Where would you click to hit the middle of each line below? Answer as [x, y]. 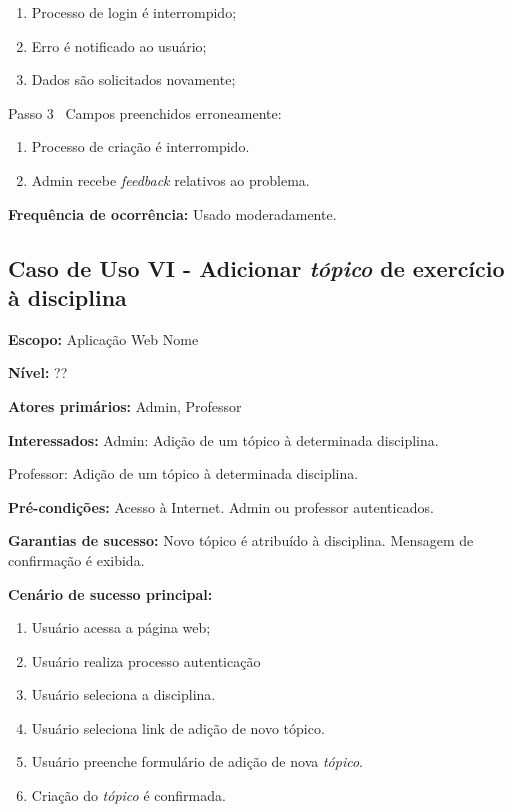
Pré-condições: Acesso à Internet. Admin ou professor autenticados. [221, 506]
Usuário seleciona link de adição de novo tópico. [178, 727]
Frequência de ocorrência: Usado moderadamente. [172, 213]
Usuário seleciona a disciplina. [123, 694]
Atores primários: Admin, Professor [125, 405]
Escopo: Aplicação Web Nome [103, 338]
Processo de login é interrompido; [134, 12]
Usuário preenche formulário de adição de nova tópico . [197, 761]
